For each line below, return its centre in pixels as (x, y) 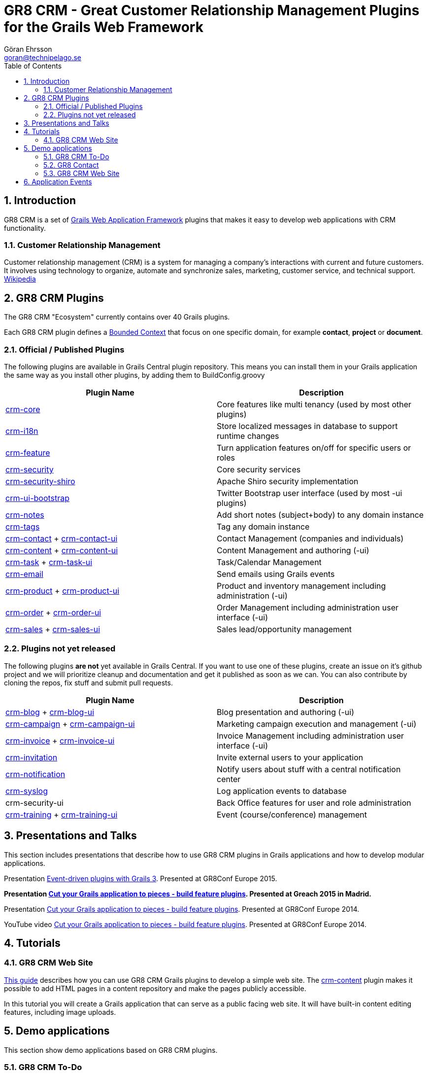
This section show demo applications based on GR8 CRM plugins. (111, 1050)
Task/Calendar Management (269, 562)
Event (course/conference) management (292, 814)
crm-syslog (27, 791)
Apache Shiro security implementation (288, 481)
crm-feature (28, 452)
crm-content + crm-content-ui (62, 550)
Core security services (259, 469)
